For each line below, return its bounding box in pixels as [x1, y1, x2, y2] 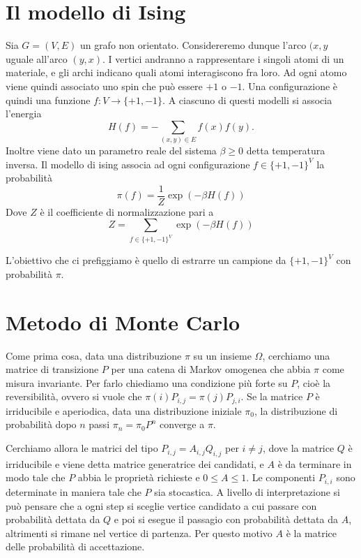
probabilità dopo [6, 417, 77, 432]
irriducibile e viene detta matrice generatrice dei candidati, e [6, 456, 264, 471]
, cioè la [297, 375, 331, 390]
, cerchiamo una [262, 348, 330, 362]
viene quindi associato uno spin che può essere [6, 78, 203, 93]
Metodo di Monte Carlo [6, 307, 240, 336]
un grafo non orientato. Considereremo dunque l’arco [79, 38, 307, 52]
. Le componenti [246, 470, 316, 485]
